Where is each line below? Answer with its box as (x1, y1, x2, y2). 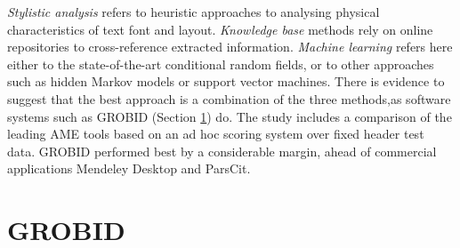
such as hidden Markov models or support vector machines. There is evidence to (7, 72, 445, 91)
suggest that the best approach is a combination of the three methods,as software (7, 89, 451, 108)
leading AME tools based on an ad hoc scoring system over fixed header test (7, 124, 424, 143)
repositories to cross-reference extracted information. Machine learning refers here (7, 37, 453, 56)
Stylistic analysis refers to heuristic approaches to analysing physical (7, 3, 380, 20)
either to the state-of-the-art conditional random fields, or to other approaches (7, 54, 434, 73)
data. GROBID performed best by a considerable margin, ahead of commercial (7, 141, 437, 160)
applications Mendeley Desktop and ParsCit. (7, 159, 251, 178)
